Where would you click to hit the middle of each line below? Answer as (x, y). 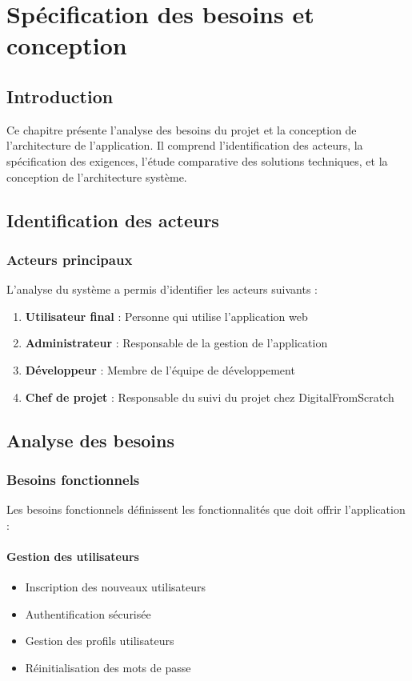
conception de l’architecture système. (97, 176)
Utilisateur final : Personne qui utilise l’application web (166, 316)
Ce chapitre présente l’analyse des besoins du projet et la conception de (182, 129)
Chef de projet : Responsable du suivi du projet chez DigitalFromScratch (210, 397)
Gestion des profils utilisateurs (100, 641)
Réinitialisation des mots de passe (108, 667)
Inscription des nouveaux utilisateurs (115, 587)
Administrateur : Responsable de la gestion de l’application (176, 343)
